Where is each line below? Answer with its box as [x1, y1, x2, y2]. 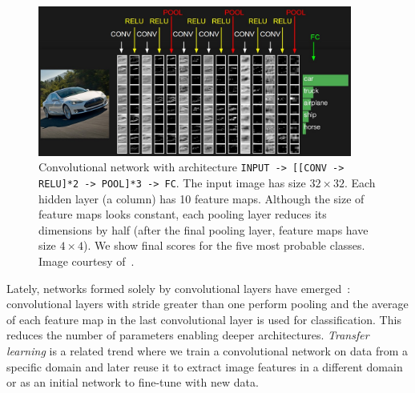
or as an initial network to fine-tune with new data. [6, 374, 259, 391]
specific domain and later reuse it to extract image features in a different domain [6, 358, 403, 375]
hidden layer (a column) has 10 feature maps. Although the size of [38, 190, 365, 207]
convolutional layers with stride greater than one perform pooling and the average [6, 295, 409, 312]
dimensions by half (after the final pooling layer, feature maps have [38, 221, 369, 238]
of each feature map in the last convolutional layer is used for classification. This [6, 311, 401, 327]
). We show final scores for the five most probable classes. [83, 237, 365, 254]
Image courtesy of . [38, 252, 135, 269]
